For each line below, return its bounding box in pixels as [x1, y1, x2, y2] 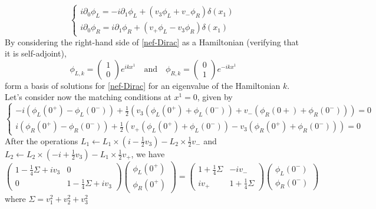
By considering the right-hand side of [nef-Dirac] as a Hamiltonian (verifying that [5, 35, 299, 48]
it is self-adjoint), [5, 47, 67, 59]
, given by [197, 91, 233, 103]
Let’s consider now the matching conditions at [5, 91, 171, 103]
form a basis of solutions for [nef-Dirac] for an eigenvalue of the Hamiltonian [5, 79, 281, 91]
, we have [131, 147, 165, 160]
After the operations [5, 134, 78, 147]
